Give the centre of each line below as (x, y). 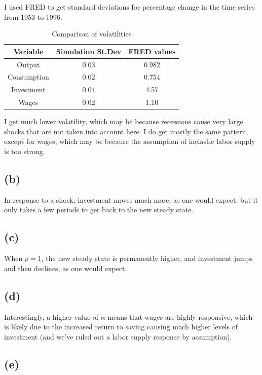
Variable (28, 51)
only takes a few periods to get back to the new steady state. (99, 210)
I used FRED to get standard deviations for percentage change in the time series (129, 7)
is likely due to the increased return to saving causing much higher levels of (121, 327)
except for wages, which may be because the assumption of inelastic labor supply (130, 141)
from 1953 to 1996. (33, 16)
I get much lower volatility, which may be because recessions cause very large (124, 121)
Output (28, 64)
